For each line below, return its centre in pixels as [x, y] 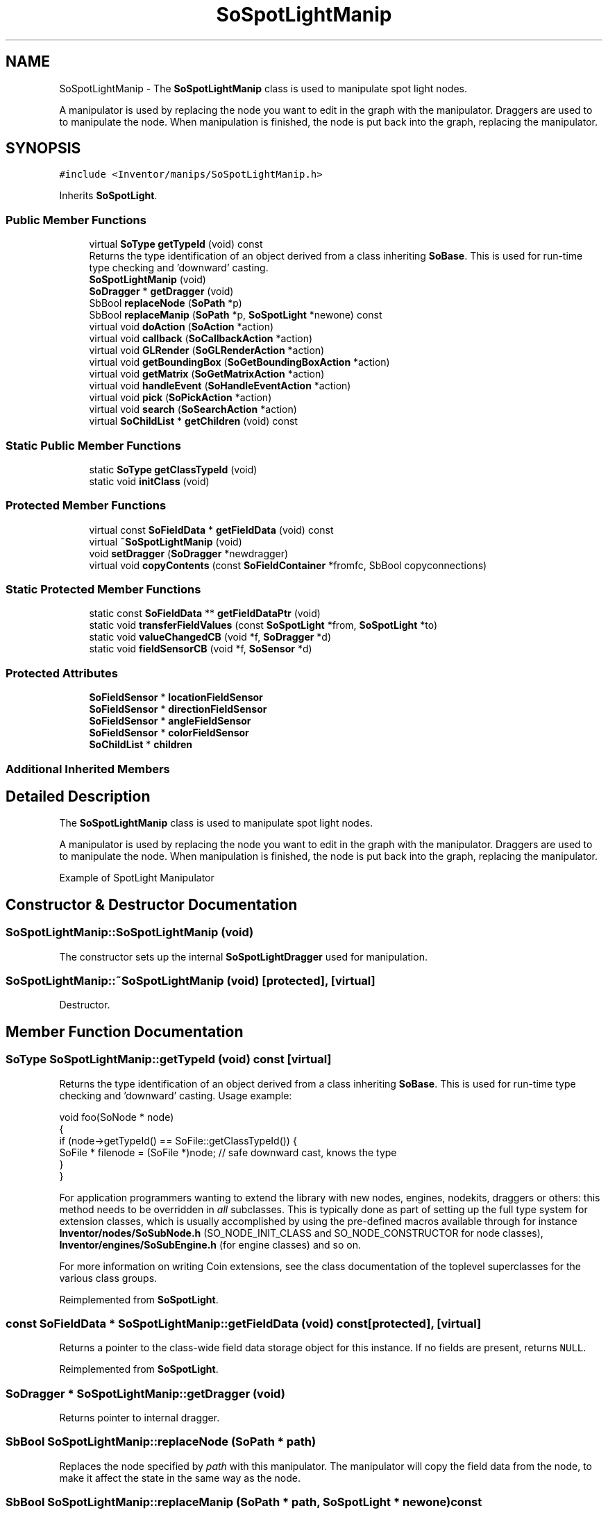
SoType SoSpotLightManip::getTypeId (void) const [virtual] [169, 1059]
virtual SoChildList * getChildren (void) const [193, 421]
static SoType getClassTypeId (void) [173, 469]
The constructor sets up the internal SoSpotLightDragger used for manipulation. [243, 956]
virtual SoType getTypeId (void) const [176, 244]
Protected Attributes [62, 673]
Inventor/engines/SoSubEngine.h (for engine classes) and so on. [210, 1244]
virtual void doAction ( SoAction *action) [181, 327]
